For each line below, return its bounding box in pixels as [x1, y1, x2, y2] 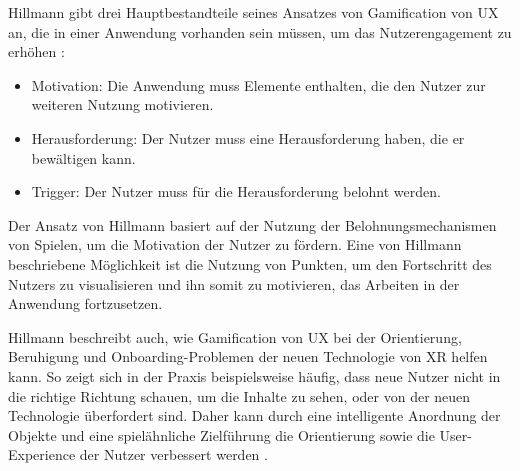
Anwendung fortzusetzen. [8, 293, 163, 314]
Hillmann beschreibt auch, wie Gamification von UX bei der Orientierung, [8, 326, 462, 347]
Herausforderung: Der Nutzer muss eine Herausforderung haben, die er [31, 127, 465, 148]
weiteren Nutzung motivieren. [31, 94, 214, 115]
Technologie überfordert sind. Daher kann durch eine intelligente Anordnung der [8, 405, 501, 426]
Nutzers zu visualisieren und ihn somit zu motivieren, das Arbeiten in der [8, 273, 460, 294]
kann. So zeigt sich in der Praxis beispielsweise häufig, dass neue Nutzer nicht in [8, 365, 501, 386]
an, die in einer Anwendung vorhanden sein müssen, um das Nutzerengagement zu [8, 21, 512, 42]
